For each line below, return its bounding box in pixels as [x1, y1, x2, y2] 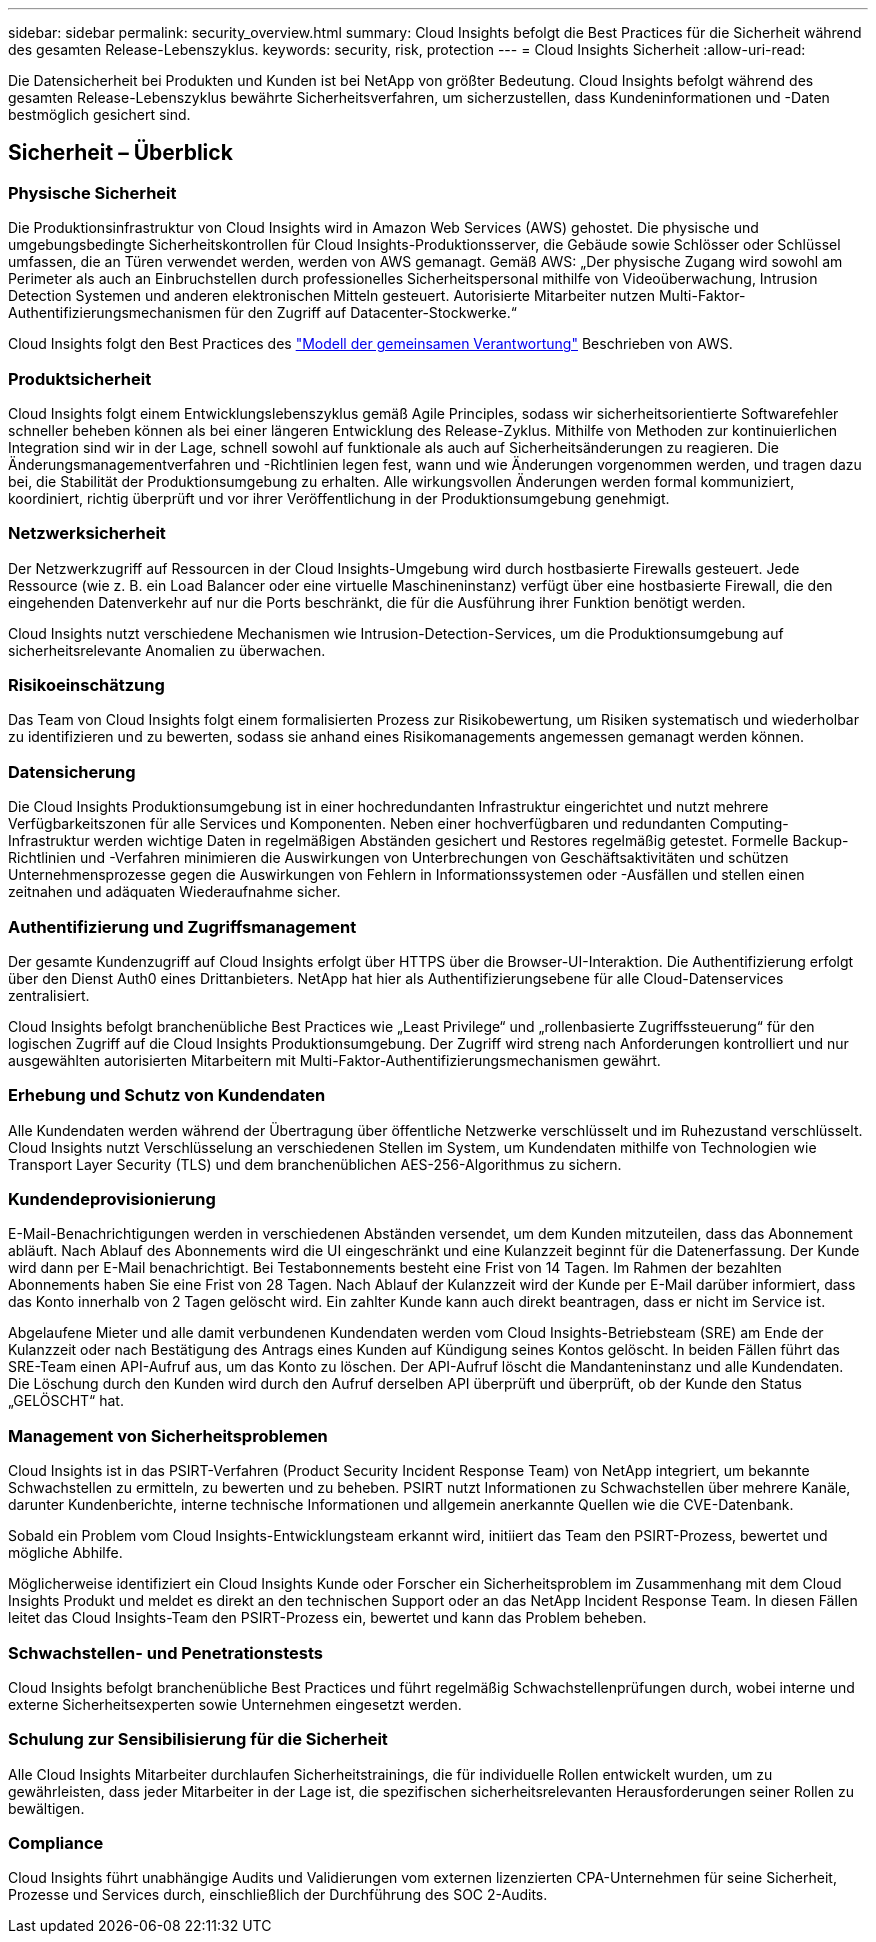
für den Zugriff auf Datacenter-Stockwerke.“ [225, 304, 517, 322]
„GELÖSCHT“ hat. [8, 1392, 124, 1410]
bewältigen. [8, 1799, 85, 1817]
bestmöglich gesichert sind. [8, 106, 191, 123]
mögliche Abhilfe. [8, 1544, 123, 1562]
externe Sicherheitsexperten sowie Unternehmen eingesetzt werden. [8, 1695, 462, 1713]
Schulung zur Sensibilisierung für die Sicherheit [8, 1729, 388, 1750]
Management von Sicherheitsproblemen [8, 1425, 328, 1446]
